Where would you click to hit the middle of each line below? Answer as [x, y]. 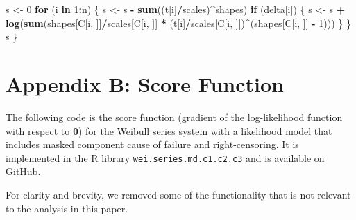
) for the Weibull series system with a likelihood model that [205, 130]
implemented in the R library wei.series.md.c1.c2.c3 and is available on [165, 157]
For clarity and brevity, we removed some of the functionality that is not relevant [178, 194]
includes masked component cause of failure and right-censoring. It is [152, 144]
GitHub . [23, 171]
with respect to [38, 130]
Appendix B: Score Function [145, 83]
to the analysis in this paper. [67, 208]
